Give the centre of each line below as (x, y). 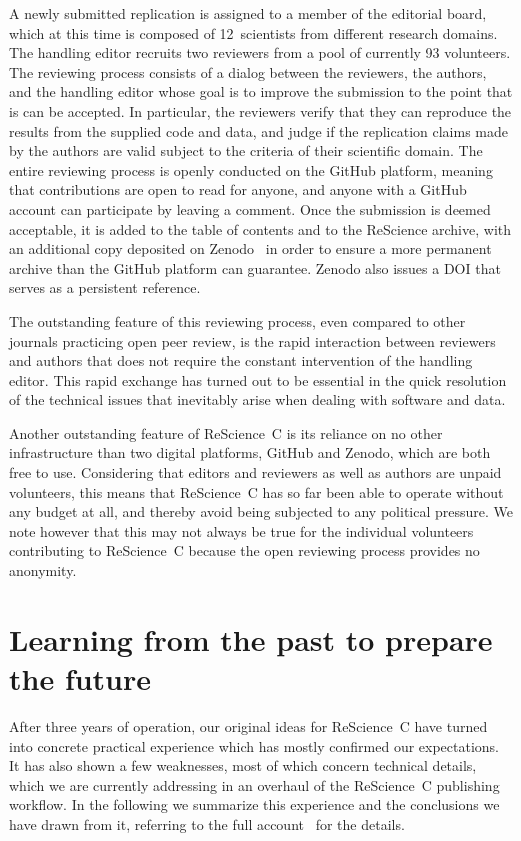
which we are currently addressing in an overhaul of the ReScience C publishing (254, 784)
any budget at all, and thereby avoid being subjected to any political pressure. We (261, 511)
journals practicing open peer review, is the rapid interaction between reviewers (252, 340)
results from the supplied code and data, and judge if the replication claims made (258, 130)
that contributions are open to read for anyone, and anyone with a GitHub (238, 189)
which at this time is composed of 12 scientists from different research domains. (253, 32)
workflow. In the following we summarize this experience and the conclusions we (254, 804)
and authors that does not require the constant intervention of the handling (241, 360)
